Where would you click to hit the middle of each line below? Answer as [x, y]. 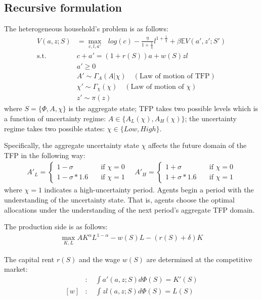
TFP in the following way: [45, 155]
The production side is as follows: [56, 227]
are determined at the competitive [199, 259]
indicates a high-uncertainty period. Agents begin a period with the [149, 190]
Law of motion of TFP [174, 76]
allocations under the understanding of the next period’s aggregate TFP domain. [129, 209]
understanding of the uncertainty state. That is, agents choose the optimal [119, 199]
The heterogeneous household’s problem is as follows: [86, 29]
